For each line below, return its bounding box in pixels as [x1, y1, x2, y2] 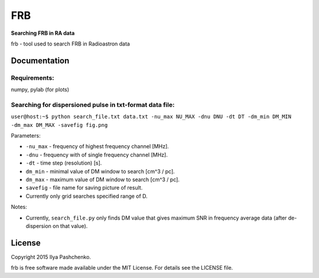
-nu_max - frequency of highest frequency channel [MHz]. [25, 143, 170, 150]
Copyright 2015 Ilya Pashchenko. [11, 253, 92, 260]
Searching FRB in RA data [11, 30, 75, 37]
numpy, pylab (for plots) [11, 86, 70, 93]
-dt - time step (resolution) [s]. [25, 159, 102, 166]
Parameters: [11, 132, 41, 139]
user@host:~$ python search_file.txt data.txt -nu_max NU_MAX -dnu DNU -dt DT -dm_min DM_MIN [11, 113, 292, 120]
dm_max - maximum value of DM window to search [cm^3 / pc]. [25, 176, 180, 183]
